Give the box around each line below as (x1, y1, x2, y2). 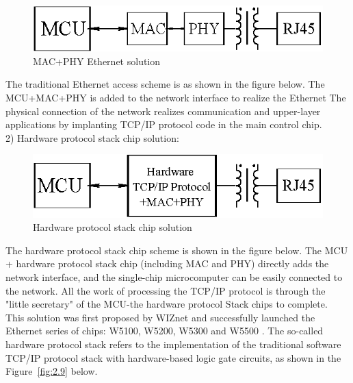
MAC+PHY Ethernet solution (33, 53, 161, 68)
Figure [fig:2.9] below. (5, 364, 98, 378)
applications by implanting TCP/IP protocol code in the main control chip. (5, 117, 322, 132)
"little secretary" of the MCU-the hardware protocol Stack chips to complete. (5, 297, 328, 311)
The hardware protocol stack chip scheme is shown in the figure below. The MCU (5, 243, 348, 257)
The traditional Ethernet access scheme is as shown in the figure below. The (5, 77, 325, 91)
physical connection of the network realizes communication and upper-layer (5, 103, 321, 118)
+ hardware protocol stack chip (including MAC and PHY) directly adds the (5, 256, 329, 271)
